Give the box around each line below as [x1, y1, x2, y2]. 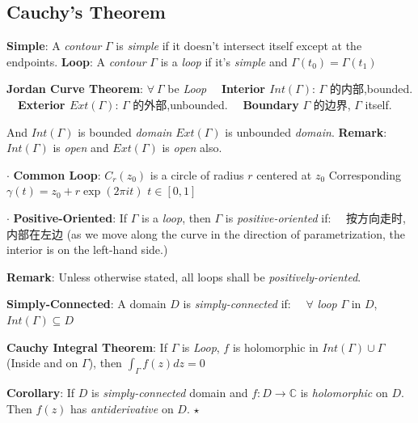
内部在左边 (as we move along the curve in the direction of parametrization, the [6, 225, 405, 242]
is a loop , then [141, 209, 211, 226]
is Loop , [181, 338, 220, 355]
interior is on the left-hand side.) [6, 241, 168, 258]
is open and [53, 139, 109, 156]
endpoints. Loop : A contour [6, 53, 146, 70]
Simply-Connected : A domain [6, 295, 167, 312]
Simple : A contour [6, 37, 102, 54]
